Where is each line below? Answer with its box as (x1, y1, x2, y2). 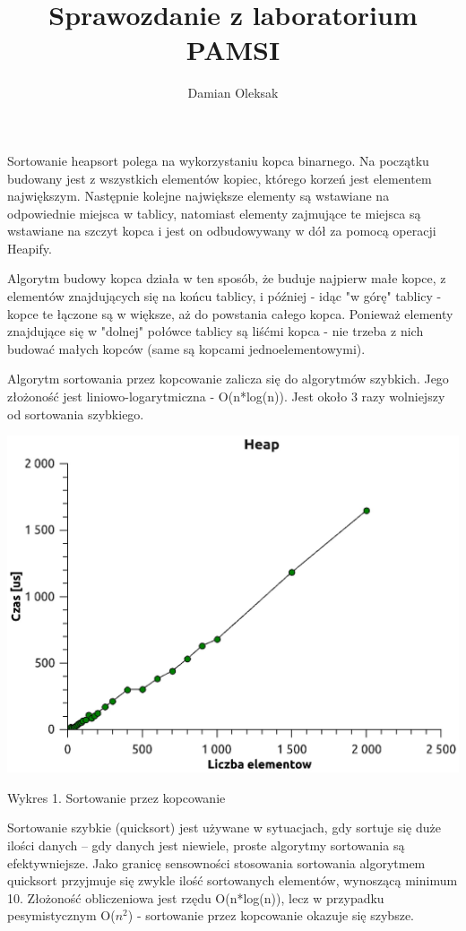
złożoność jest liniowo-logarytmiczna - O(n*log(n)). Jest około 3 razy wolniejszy (7, 387, 445, 406)
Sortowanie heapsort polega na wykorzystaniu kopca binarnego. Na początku (7, 151, 429, 169)
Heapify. (7, 238, 52, 257)
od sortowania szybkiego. (7, 404, 144, 423)
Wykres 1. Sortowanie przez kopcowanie (7, 788, 226, 806)
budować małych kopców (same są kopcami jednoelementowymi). (7, 339, 366, 358)
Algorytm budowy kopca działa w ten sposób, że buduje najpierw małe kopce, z (7, 269, 446, 288)
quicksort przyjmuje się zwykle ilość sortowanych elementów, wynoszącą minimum (7, 871, 458, 890)
